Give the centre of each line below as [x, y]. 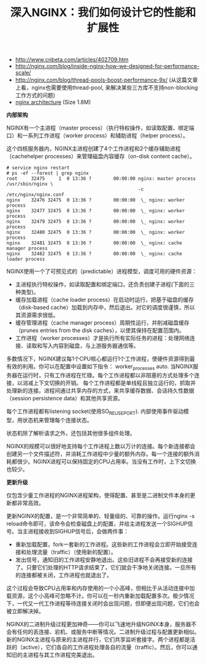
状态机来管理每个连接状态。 [57, 420]
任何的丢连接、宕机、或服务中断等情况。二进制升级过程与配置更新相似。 [108, 631]
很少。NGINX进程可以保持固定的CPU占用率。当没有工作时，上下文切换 [106, 461]
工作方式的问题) [35, 95]
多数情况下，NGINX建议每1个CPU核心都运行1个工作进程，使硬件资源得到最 [101, 359]
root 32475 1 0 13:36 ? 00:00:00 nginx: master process [101, 179]
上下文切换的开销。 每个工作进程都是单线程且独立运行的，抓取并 [114, 383]
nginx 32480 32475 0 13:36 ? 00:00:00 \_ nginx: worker [96, 233]
